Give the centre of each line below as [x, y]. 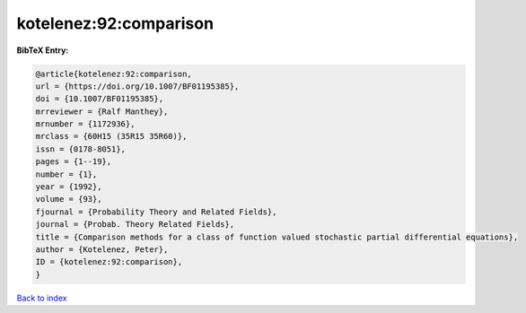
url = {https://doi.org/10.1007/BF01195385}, [137, 86]
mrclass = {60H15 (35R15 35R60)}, [111, 136]
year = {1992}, [69, 187]
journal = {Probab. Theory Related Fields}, [135, 225]
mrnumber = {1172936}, [85, 124]
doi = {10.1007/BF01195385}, [100, 99]
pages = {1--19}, [74, 162]
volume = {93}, [69, 199]
